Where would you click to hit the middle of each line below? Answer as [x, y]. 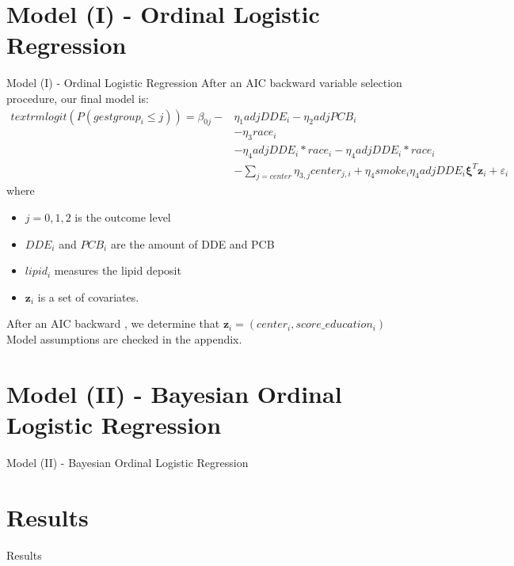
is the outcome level [123, 217]
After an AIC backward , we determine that [113, 323]
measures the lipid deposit [118, 270]
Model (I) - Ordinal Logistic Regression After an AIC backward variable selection [204, 83]
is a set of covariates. [88, 296]
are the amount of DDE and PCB [192, 243]
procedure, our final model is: [78, 98]
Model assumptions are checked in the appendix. [124, 338]
